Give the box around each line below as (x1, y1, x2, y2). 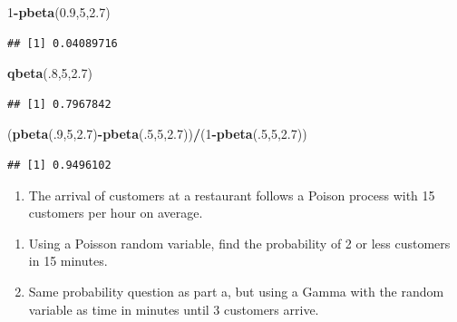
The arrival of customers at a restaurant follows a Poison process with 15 (28, 185, 435, 204)
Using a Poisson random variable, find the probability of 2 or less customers (28, 233, 451, 252)
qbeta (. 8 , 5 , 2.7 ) (7, 63, 92, 83)
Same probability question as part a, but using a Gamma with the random (28, 281, 444, 300)
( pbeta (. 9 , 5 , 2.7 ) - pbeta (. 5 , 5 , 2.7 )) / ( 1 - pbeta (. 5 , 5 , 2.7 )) (7, 124, 307, 143)
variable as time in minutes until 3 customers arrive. (28, 299, 319, 318)
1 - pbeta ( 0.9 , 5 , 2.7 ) (7, 3, 111, 21)
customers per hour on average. (28, 203, 203, 222)
